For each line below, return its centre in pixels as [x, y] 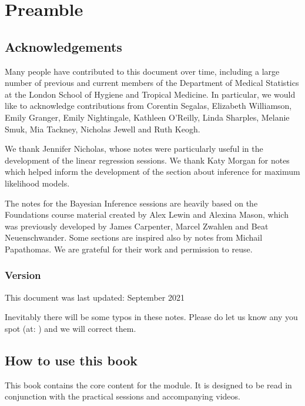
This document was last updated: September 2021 [95, 297]
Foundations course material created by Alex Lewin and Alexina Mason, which [147, 214]
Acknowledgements [63, 46]
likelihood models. [37, 183]
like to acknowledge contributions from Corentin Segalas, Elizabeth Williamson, [148, 106]
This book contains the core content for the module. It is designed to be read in [148, 385]
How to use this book [71, 360]
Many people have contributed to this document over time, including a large [142, 71]
